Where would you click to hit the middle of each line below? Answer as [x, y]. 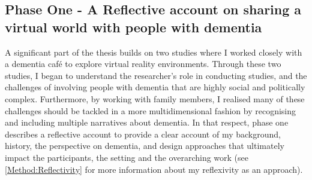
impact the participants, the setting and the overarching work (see [127, 157]
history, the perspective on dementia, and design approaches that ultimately [145, 146]
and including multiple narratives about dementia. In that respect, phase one [147, 122]
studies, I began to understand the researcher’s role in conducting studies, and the [156, 75]
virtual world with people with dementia [133, 27]
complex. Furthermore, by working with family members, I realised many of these [155, 98]
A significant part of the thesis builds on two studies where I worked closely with [154, 52]
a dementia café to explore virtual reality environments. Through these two [143, 64]
